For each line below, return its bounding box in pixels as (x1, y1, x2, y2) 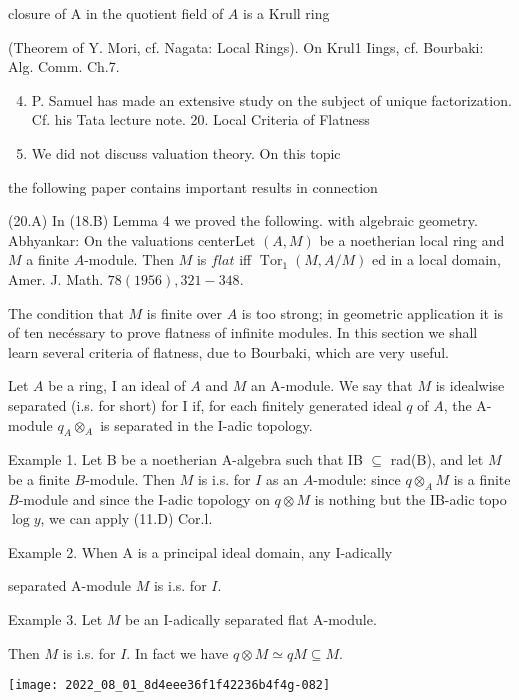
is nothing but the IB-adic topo (314, 488, 507, 509)
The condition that (8, 302, 124, 323)
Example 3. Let (8, 609, 103, 630)
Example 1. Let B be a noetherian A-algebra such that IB (8, 449, 363, 470)
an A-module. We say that (250, 375, 413, 396)
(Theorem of (8, 36, 84, 57)
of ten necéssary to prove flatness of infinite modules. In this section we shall (8, 322, 478, 343)
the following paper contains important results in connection (8, 176, 378, 197)
